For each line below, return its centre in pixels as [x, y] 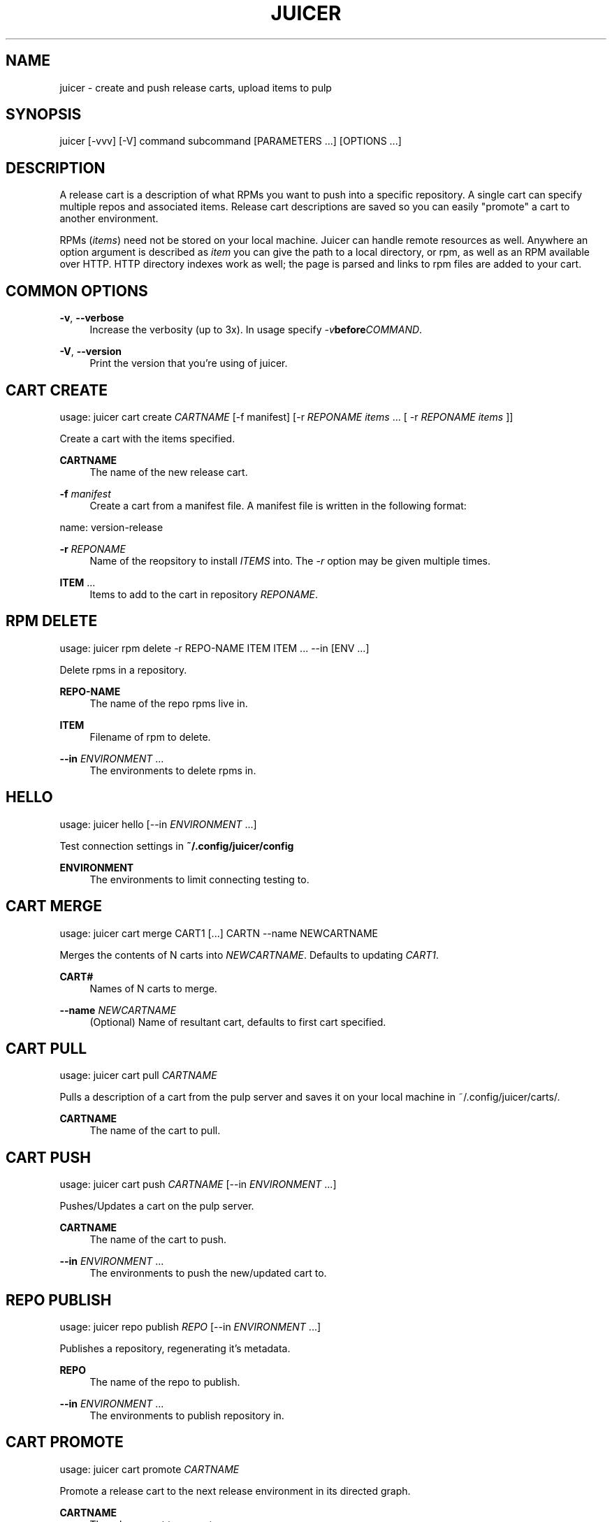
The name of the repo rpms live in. [169, 703]
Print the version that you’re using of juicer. [189, 363]
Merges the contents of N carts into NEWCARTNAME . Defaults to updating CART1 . [249, 955]
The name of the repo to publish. [165, 1382]
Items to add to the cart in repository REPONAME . [204, 594]
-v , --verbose [92, 318]
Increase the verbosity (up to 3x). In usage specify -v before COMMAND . [256, 330]
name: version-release [111, 527]
